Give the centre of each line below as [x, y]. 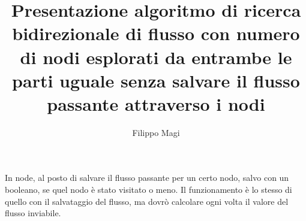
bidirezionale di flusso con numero [156, 33]
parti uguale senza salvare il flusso [156, 80]
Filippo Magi [156, 132]
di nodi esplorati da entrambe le [156, 57]
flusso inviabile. [33, 213]
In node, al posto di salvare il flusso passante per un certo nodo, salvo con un [147, 178]
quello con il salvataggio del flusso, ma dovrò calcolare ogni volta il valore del [147, 201]
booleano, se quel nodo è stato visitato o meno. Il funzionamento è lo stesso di [148, 190]
